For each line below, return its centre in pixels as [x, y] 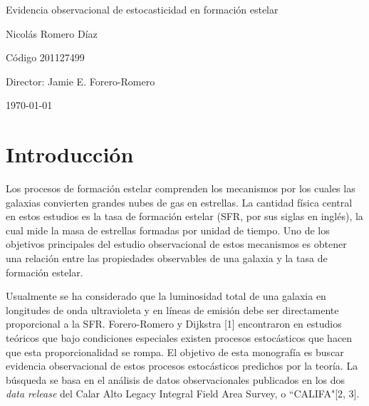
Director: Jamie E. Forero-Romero [80, 81]
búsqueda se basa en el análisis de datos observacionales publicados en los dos [176, 379]
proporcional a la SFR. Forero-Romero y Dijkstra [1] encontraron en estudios [174, 324]
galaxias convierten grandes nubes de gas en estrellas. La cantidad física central [179, 202]
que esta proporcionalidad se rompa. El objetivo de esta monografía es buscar [175, 352]
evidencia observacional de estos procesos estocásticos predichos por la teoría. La [182, 366]
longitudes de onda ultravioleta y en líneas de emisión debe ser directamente [172, 309]
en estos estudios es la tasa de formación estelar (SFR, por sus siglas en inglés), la [184, 216]
